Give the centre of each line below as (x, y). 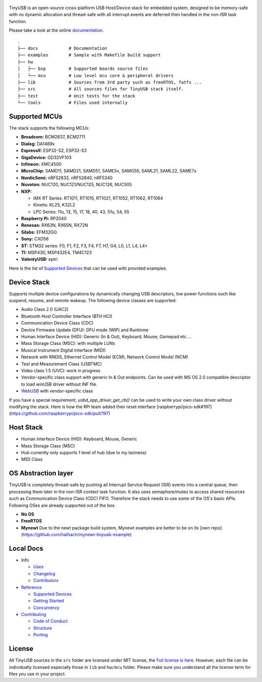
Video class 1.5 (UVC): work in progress (61, 371)
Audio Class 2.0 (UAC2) (45, 309)
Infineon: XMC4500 (41, 164)
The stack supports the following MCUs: (49, 128)
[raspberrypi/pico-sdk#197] (184, 407)
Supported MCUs (36, 116)
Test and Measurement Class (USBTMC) (61, 364)
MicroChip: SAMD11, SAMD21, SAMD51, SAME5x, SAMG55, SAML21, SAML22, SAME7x (109, 171)
